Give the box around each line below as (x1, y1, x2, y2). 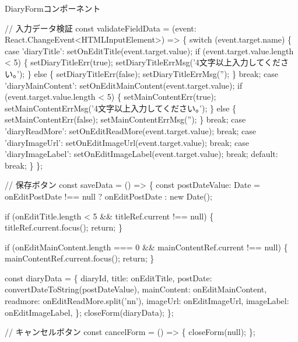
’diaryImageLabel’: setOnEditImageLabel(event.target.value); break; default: (5, 148, 278, 160)
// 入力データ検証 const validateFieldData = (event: (5, 22, 197, 34)
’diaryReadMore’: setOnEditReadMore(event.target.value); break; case (5, 124, 257, 137)
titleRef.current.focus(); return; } (5, 221, 122, 233)
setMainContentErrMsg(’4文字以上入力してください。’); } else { (5, 102, 237, 114)
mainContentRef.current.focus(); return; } (5, 252, 155, 264)
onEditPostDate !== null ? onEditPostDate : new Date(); (5, 190, 212, 202)
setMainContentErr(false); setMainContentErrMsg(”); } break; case (5, 113, 246, 125)
